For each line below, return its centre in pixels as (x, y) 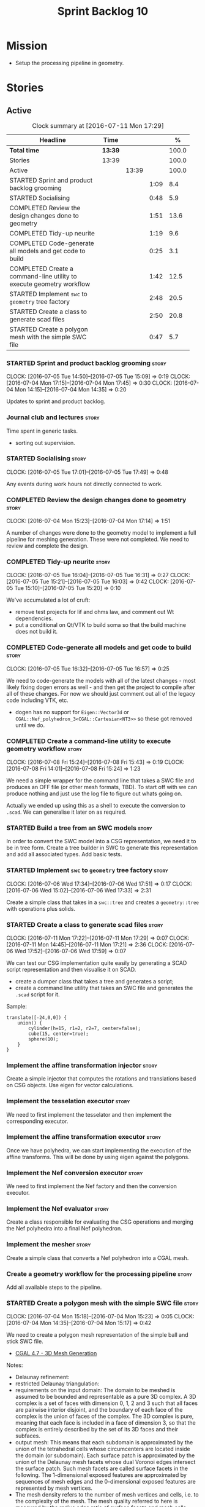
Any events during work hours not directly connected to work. (84, 484)
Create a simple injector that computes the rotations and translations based (101, 1079)
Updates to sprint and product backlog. (56, 401)
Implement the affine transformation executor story (84, 1137)
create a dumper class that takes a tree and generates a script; (94, 981)
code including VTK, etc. (37, 700)
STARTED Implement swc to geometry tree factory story (87, 870)
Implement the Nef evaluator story (58, 1209)
